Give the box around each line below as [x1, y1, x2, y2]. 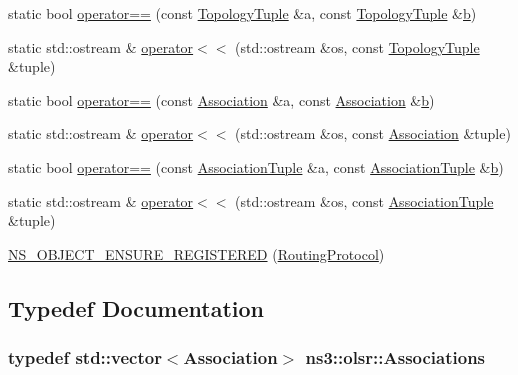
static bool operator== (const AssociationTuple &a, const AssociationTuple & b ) [8, 156, 504, 177]
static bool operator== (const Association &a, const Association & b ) [8, 89, 435, 110]
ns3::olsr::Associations [305, 345, 486, 370]
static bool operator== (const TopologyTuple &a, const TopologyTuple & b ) [8, 3, 477, 23]
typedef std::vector [8, 345, 162, 370]
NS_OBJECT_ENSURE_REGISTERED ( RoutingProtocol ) [8, 243, 385, 264]
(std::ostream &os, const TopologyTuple [235, 36, 480, 57]
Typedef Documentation [8, 292, 264, 323]
